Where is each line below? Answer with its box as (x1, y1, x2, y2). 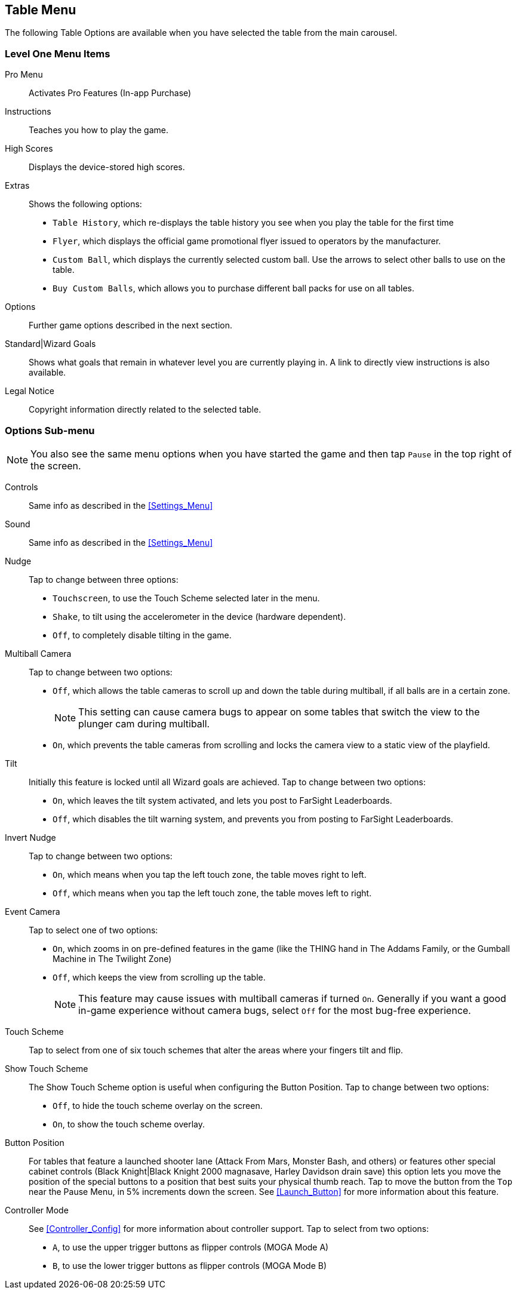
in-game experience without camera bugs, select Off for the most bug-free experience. (78, 1004, 471, 1016)
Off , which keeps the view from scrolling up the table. (53, 972, 266, 982)
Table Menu (5, 2, 76, 17)
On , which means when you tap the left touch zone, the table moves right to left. (53, 869, 367, 880)
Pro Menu (5, 69, 43, 80)
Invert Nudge (5, 832, 56, 843)
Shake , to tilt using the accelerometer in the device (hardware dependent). (53, 611, 346, 622)
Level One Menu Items (5, 47, 110, 60)
